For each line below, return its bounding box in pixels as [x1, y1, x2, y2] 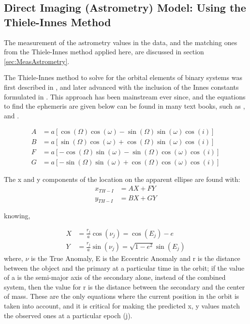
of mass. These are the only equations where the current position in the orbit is [4, 291, 239, 301]
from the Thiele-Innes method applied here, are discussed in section [4, 47, 204, 57]
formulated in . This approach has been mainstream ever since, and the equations [4, 91, 246, 101]
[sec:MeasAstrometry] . [4, 56, 70, 66]
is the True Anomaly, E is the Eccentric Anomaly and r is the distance [30, 253, 240, 263]
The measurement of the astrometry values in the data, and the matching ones [4, 37, 237, 47]
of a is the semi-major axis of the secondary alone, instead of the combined [4, 272, 226, 282]
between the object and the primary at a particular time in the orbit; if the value [4, 262, 245, 273]
